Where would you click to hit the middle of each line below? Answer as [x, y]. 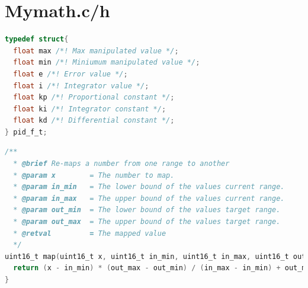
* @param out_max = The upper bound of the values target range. [147, 222]
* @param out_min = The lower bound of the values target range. [147, 210]
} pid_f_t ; [26, 132]
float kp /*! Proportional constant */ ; [94, 97]
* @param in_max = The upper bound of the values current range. [149, 198]
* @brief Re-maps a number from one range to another [121, 164]
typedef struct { [37, 39]
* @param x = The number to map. [94, 175]
